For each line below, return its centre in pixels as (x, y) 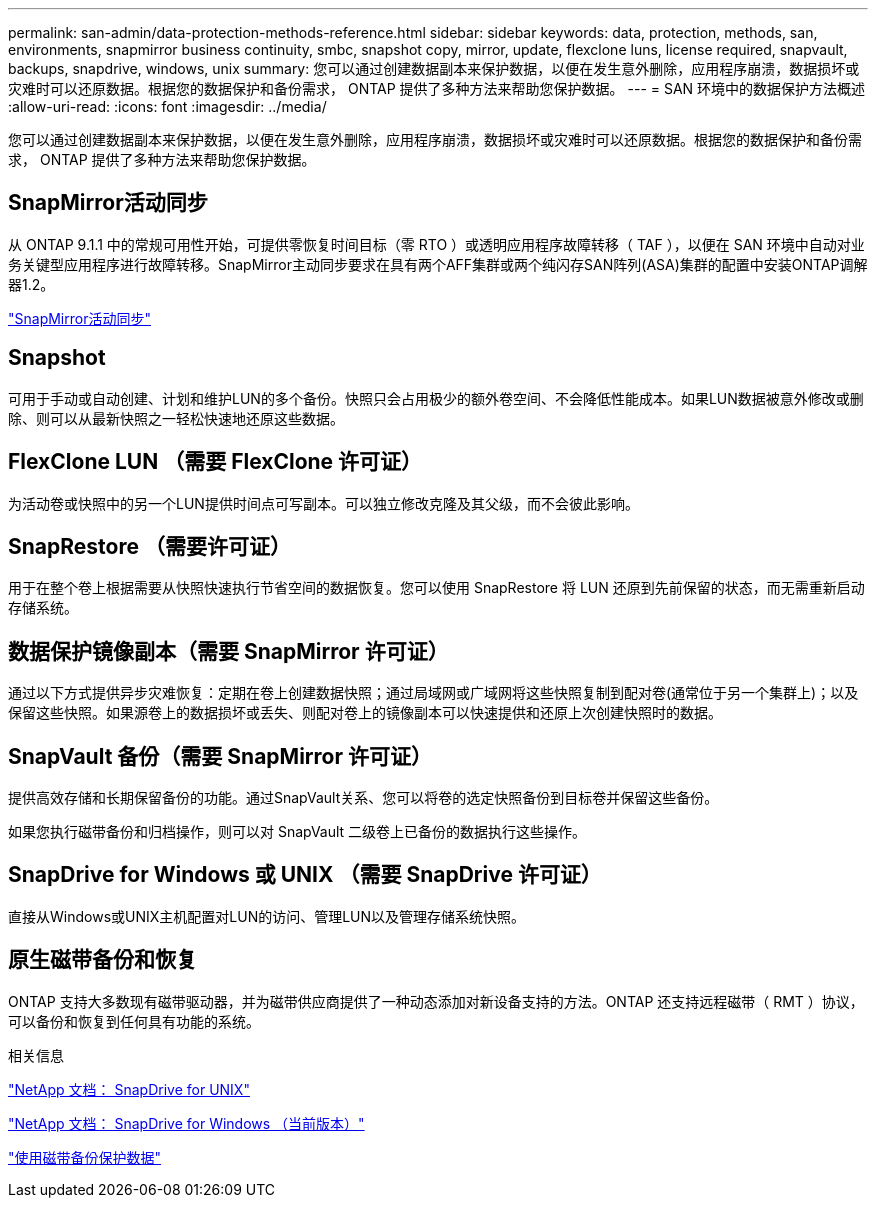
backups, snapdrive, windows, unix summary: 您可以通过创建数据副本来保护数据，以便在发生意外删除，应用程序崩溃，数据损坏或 (434, 68)
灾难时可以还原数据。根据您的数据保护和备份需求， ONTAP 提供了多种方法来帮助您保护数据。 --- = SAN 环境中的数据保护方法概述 (437, 88)
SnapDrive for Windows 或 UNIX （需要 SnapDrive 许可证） (305, 875)
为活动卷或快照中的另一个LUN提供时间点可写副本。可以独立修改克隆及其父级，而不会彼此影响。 (323, 503)
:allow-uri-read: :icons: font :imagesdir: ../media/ (167, 106)
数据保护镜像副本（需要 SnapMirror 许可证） (228, 651)
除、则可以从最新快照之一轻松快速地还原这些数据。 (176, 418)
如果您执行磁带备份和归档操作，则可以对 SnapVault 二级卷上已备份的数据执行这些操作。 (297, 832)
